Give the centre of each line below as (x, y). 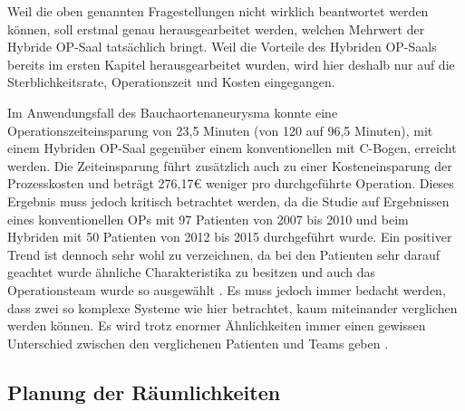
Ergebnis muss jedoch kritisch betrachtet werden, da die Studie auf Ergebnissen (228, 201)
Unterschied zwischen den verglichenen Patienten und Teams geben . (198, 343)
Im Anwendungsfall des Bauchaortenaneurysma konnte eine (173, 112)
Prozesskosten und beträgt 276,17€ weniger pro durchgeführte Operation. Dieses (231, 183)
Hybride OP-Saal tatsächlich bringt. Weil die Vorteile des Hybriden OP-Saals (222, 47)
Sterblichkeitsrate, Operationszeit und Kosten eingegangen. (171, 82)
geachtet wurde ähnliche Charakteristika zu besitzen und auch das (191, 272)
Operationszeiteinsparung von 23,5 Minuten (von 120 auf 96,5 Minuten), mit (220, 130)
